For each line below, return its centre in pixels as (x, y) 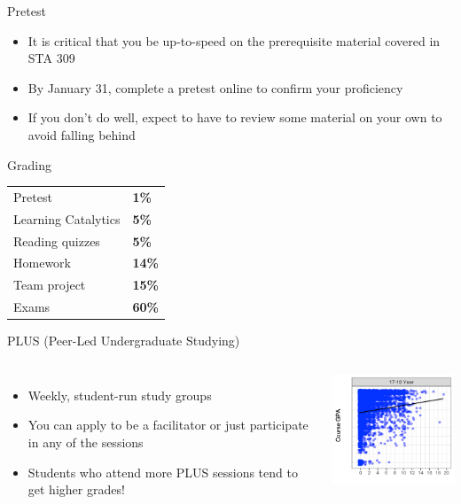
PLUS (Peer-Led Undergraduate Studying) (124, 341)
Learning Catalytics (67, 218)
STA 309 (51, 58)
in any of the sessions (86, 442)
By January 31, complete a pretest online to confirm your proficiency (215, 87)
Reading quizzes (57, 240)
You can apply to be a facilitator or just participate (168, 425)
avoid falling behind (82, 134)
